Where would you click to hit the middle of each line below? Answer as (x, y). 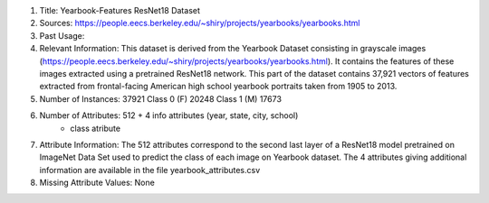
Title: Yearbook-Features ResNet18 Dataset (120, 10)
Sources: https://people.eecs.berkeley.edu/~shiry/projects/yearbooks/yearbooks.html (200, 23)
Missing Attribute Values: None (97, 183)
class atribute (96, 128)
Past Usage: (62, 35)
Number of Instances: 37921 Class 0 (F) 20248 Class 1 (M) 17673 (161, 98)
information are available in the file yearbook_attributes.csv (150, 170)
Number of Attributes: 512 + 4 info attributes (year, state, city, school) (169, 115)
